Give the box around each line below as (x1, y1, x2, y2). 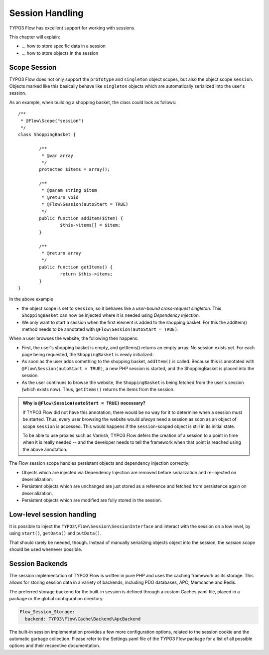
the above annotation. (22, 446, 68, 452)
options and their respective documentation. (9, 643, 101, 649)
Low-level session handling (9, 510, 97, 519)
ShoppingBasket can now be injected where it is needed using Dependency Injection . (21, 312, 200, 318)
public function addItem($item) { (39, 216, 124, 221)
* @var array (41, 152, 74, 158)
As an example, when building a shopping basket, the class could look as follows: (9, 99, 176, 105)
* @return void (41, 194, 79, 200)
